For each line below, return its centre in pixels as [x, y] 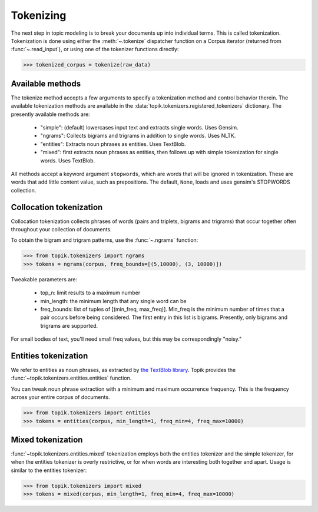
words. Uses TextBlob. [68, 160]
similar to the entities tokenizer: [49, 470]
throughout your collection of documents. [61, 230]
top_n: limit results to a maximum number [90, 293]
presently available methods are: [51, 114]
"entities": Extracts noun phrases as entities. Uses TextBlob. [113, 144]
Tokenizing [39, 15]
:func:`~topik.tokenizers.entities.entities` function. [71, 378]
